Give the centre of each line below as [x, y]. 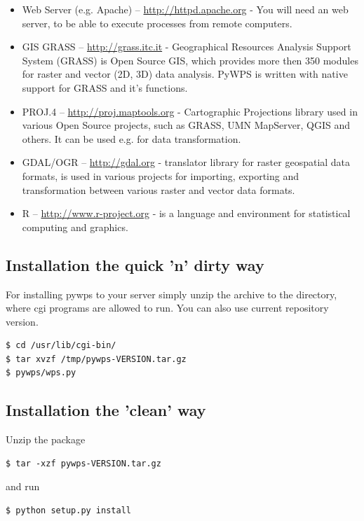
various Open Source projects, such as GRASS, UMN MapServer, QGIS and [186, 125]
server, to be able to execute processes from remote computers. [157, 23]
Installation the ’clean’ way [106, 410]
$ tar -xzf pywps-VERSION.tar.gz [83, 463]
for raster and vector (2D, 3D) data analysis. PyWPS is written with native [185, 74]
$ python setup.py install [68, 511]
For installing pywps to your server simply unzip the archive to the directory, [171, 294]
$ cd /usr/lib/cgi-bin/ [61, 346]
